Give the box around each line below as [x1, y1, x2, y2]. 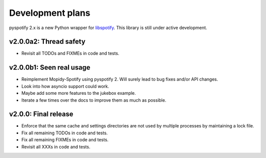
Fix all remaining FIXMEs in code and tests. [21, 137, 109, 143]
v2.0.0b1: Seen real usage [9, 63, 91, 72]
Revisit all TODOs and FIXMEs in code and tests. [21, 50, 120, 56]
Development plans [9, 7, 91, 18]
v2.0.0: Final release [9, 110, 73, 118]
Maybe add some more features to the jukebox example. [21, 90, 136, 96]
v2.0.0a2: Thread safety [9, 38, 86, 46]
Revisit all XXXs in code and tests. [21, 144, 91, 150]
